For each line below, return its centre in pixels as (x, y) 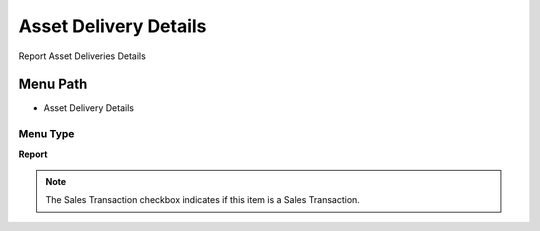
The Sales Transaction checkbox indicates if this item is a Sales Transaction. (202, 200)
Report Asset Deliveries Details (82, 56)
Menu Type (46, 134)
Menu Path (53, 84)
